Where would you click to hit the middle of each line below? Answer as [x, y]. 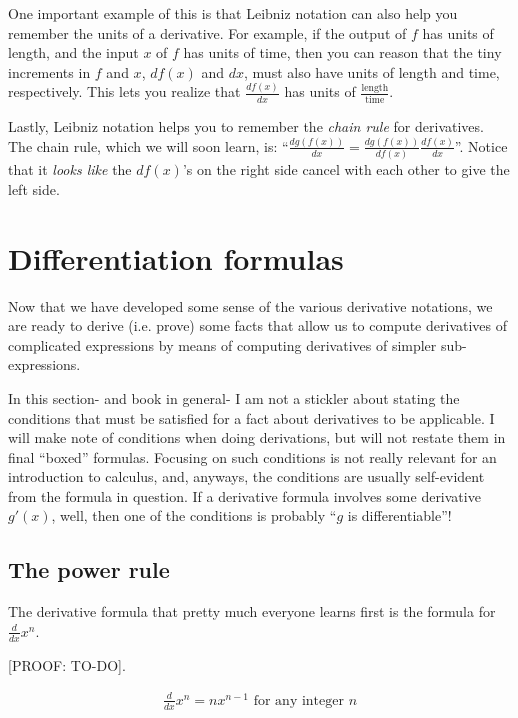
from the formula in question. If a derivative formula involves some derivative [244, 495]
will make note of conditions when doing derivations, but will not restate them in [257, 437]
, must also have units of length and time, [372, 71]
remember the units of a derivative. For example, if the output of [207, 32]
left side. [34, 188]
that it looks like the [70, 169]
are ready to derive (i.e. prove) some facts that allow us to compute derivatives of [257, 325]
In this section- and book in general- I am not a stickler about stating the [234, 397]
